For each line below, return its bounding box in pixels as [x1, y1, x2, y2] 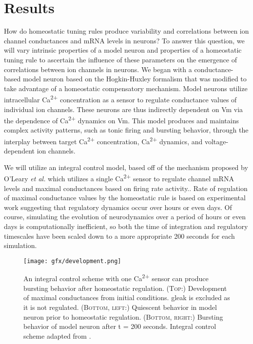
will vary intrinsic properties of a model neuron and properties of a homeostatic [4, 45, 242, 55]
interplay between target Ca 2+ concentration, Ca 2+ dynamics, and [4, 134, 203, 146]
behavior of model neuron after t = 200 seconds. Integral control [23, 321, 216, 331]
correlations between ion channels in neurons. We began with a [4, 64, 192, 74]
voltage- [204, 136, 229, 146]
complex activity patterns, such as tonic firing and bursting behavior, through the [4, 125, 249, 135]
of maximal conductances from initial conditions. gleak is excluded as [23, 292, 230, 303]
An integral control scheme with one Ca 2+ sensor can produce [23, 272, 209, 284]
